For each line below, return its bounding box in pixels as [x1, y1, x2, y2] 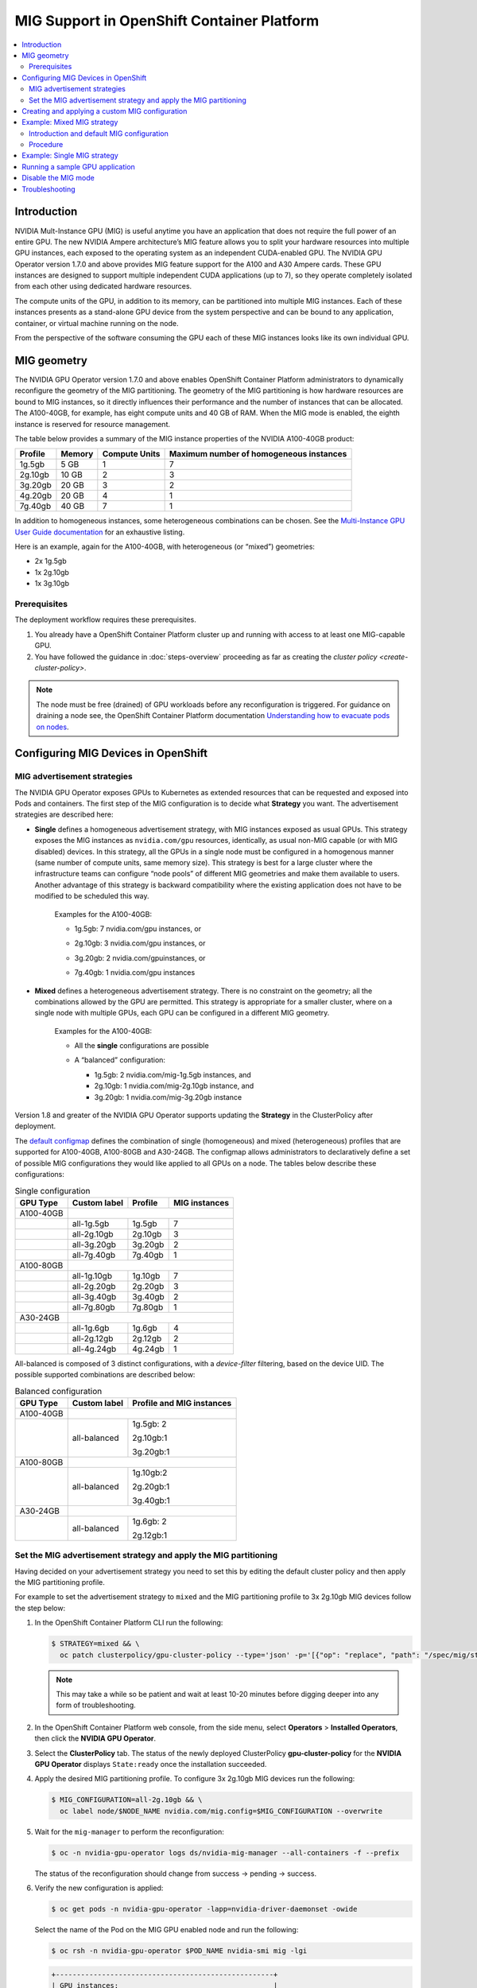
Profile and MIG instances [132, 1397, 232, 1408]
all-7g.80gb [72, 1301, 115, 1312]
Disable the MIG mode [21, 173, 95, 183]
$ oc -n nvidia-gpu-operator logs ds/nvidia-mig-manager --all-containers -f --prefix [51, 1848, 400, 1857]
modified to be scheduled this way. [34, 891, 150, 901]
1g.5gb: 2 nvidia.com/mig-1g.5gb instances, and [94, 1070, 252, 1079]
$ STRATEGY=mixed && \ [51, 1639, 140, 1648]
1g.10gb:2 [132, 1467, 168, 1478]
